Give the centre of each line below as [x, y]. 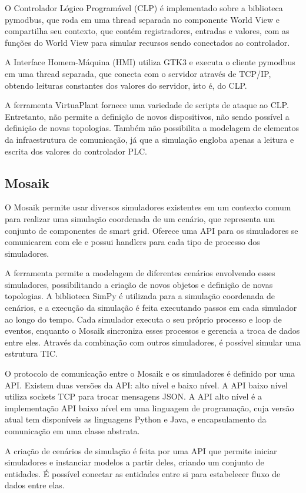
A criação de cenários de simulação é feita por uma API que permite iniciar [141, 450]
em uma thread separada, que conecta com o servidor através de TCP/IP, [138, 73]
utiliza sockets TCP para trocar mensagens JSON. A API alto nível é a [133, 396]
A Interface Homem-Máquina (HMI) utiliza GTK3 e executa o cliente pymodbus [150, 62]
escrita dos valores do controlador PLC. [76, 151]
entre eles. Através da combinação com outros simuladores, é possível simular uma [153, 342]
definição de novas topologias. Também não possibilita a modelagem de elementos [152, 128]
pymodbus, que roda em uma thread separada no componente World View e [142, 19]
